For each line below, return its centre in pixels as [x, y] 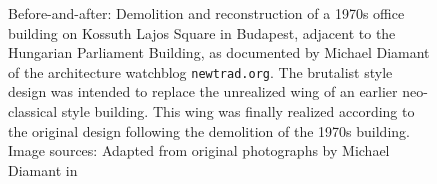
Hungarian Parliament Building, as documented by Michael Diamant [219, 52]
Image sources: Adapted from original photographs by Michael [199, 150]
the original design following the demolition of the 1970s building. [209, 130]
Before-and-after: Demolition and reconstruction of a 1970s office [206, 13]
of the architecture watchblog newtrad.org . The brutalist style [200, 71]
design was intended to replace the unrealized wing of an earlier [203, 91]
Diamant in [43, 169]
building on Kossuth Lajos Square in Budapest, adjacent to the [202, 32]
